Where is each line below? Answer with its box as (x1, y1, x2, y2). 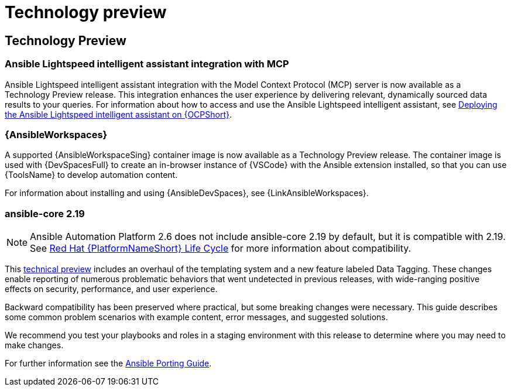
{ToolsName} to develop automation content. (5, 170, 178, 180)
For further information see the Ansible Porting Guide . (5, 358, 212, 369)
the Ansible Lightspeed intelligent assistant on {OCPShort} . (5, 109, 232, 119)
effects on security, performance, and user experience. (5, 284, 218, 294)
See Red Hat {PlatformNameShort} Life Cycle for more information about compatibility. (30, 242, 411, 255)
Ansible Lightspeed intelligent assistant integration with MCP (5, 58, 289, 70)
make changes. (5, 340, 64, 351)
